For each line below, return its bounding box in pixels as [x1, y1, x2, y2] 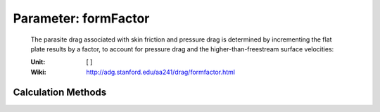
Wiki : [30, 68, 46, 76]
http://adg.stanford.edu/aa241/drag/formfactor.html [86, 68, 236, 76]
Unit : [30, 58, 46, 66]
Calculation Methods [13, 86, 107, 98]
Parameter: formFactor [13, 11, 150, 26]
